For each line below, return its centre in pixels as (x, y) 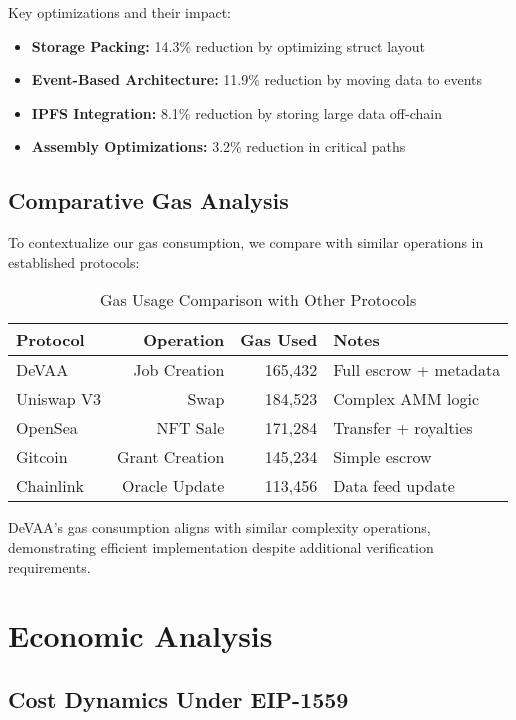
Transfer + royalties (403, 428)
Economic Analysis (140, 635)
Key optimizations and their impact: (119, 12)
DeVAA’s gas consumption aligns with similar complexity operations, (219, 527)
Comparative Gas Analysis (148, 200)
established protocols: (74, 261)
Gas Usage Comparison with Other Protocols (258, 300)
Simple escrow (382, 457)
